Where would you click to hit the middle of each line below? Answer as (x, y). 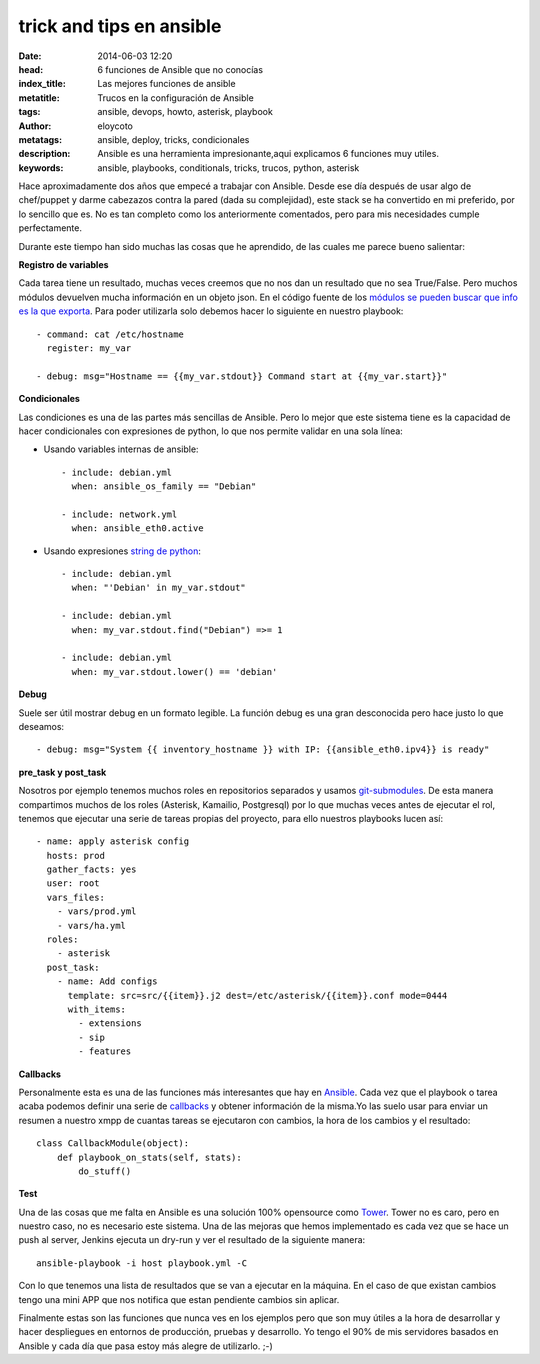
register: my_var (89, 348)
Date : (30, 56)
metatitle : (39, 97)
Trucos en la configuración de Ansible (175, 97)
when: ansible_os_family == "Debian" (164, 486)
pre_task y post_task (62, 772)
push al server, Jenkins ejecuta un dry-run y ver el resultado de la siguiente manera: (192, 1240)
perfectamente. (50, 228)
